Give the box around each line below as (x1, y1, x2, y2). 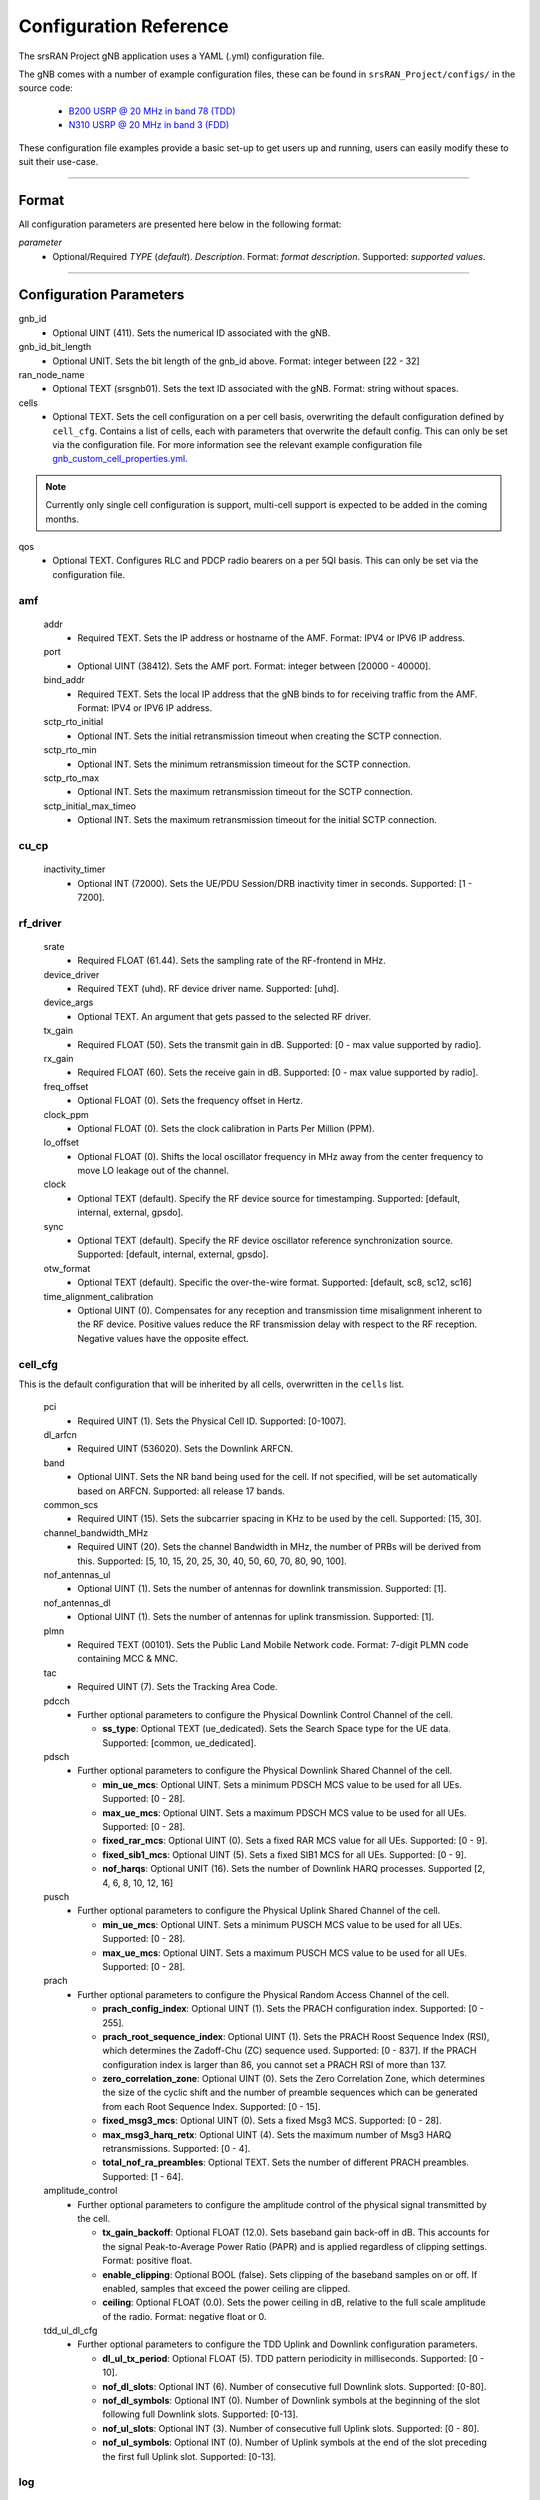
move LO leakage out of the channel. (77, 1165, 229, 1177)
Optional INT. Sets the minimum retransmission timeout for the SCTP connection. (77, 758, 411, 770)
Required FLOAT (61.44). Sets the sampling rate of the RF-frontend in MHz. (77, 955, 387, 967)
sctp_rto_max (43, 771, 100, 784)
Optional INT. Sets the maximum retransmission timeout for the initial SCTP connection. (77, 814, 437, 826)
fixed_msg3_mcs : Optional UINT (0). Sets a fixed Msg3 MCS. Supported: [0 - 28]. (102, 2115, 442, 2127)
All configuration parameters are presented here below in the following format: (18, 218, 342, 230)
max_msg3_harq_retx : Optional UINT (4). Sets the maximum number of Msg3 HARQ (102, 2128, 452, 2140)
